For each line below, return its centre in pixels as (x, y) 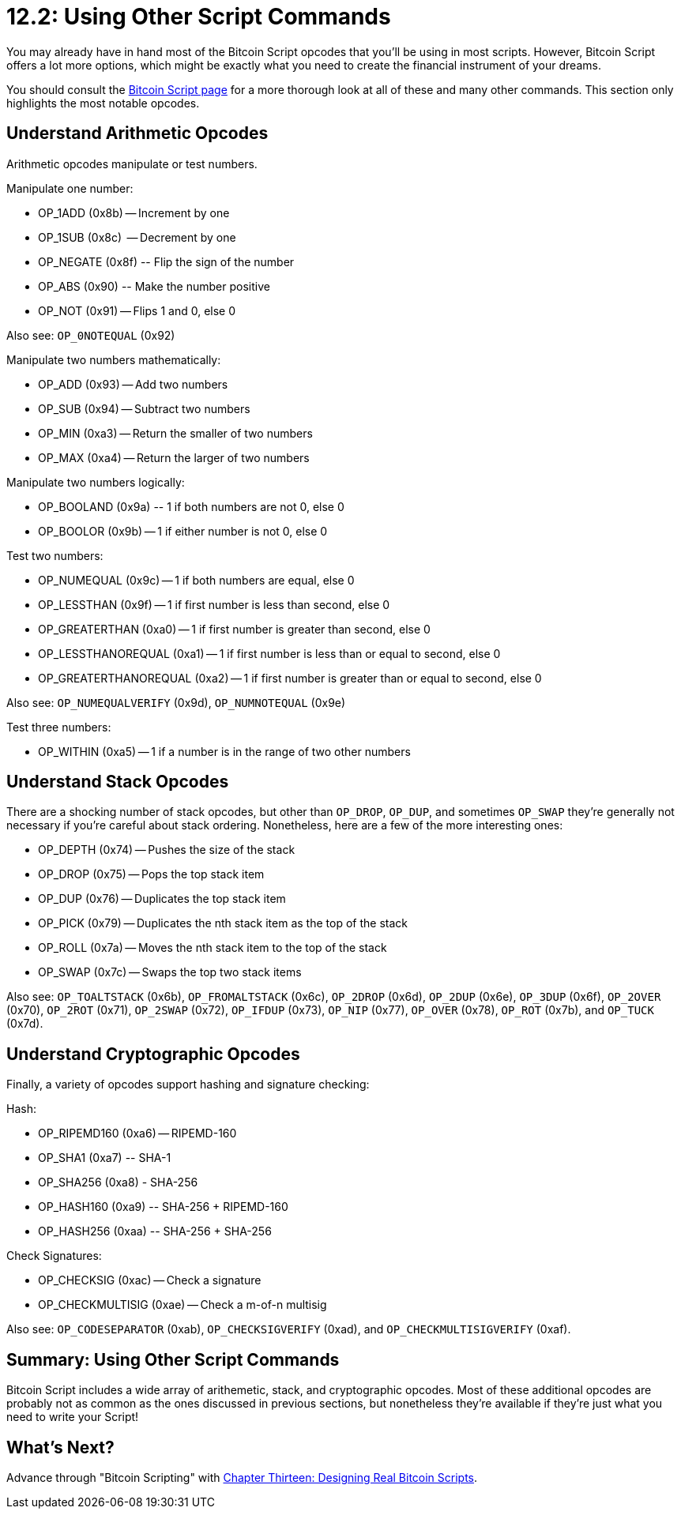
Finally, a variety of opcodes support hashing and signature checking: (188, 1085)
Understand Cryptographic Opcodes (153, 1054)
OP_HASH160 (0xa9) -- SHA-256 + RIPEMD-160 (163, 1207)
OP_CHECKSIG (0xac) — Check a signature (150, 1280)
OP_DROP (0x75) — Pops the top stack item (151, 874)
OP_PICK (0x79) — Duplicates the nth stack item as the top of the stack (223, 923)
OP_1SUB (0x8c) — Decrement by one (137, 237)
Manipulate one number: (70, 188)
